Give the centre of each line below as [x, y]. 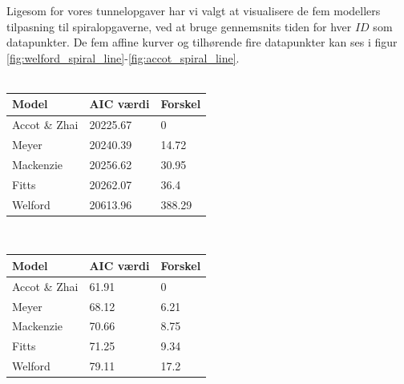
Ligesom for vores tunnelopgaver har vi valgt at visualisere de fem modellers [194, 10]
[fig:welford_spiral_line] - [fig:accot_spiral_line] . [123, 57]
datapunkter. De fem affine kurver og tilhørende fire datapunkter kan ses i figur [202, 42]
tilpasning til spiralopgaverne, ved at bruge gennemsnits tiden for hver [179, 26]
